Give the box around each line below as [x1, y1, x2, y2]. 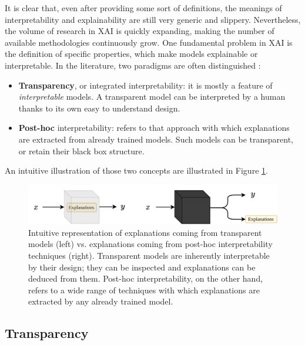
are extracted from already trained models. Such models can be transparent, [18, 133, 293, 145]
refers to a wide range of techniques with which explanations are [28, 283, 260, 296]
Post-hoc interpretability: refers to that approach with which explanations [18, 121, 290, 134]
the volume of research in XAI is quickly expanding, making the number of [5, 25, 274, 37]
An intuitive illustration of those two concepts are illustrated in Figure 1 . [5, 164, 268, 177]
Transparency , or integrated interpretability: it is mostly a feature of [18, 79, 273, 91]
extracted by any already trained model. [28, 295, 173, 307]
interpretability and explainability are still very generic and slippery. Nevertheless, [5, 13, 301, 25]
